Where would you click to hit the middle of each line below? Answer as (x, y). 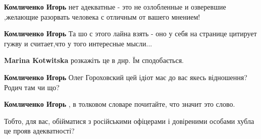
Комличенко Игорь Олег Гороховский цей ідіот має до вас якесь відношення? (126, 77)
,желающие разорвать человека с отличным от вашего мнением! (102, 16)
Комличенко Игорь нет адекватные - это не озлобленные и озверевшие (115, 7)
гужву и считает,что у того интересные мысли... (78, 43)
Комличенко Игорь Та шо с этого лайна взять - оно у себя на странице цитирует (130, 33)
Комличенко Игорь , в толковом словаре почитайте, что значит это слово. (120, 104)
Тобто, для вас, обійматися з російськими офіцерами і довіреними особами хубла (129, 121)
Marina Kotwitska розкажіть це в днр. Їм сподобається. (94, 60)
